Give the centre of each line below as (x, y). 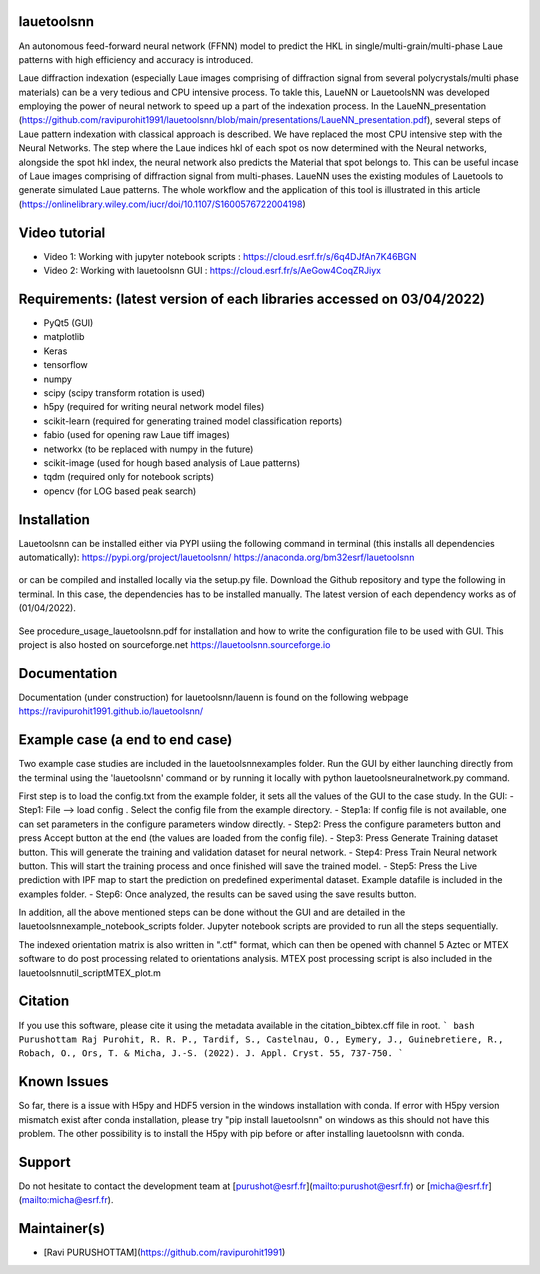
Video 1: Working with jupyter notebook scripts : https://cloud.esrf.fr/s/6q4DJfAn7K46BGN (230, 256)
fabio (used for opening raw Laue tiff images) (136, 435)
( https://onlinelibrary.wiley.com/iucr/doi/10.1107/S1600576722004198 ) (162, 204)
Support (44, 1161)
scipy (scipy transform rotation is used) (124, 392)
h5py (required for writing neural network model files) (154, 407)
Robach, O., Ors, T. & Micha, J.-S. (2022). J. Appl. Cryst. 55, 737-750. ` (211, 1053)
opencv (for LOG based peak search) (120, 491)
